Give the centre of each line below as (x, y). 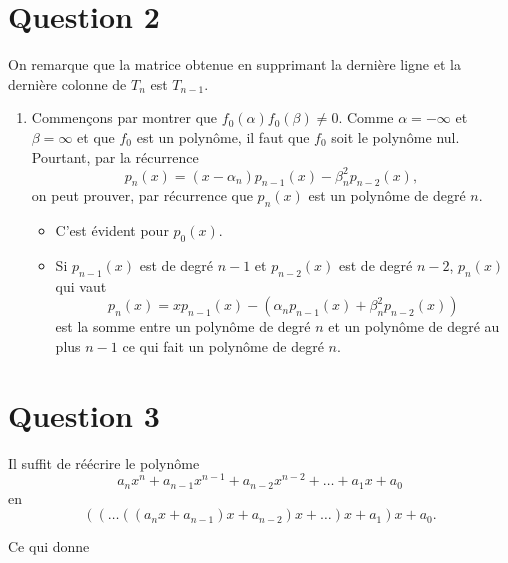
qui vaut (81, 285)
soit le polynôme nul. (395, 136)
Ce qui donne (49, 546)
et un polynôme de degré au (414, 326)
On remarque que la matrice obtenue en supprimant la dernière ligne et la (234, 64)
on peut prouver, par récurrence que (142, 195)
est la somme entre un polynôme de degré (183, 326)
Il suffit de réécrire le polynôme (104, 462)
